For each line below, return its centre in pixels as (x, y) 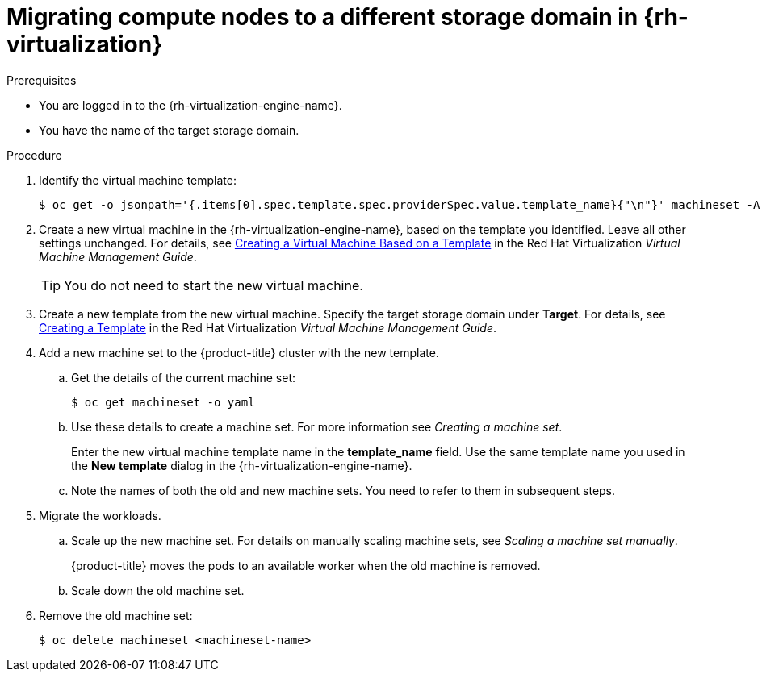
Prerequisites (42, 80)
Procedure (34, 155)
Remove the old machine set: (116, 615)
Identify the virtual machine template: (138, 180)
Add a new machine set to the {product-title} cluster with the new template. (239, 352)
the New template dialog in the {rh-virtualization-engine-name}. (242, 465)
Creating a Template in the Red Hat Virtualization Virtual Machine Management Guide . (268, 327)
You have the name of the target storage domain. (169, 130)
